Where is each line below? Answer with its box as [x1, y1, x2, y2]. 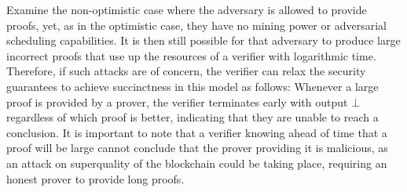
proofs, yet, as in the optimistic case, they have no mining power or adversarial [6, 16, 387, 33]
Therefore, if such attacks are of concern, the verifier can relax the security [6, 63, 366, 79]
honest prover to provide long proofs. [6, 170, 185, 187]
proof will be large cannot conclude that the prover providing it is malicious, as [6, 139, 388, 156]
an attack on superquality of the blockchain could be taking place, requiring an [6, 154, 387, 171]
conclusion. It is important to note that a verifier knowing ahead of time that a [6, 124, 387, 140]
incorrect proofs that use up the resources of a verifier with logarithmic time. [6, 47, 376, 63]
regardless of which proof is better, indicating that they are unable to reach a [6, 109, 379, 125]
